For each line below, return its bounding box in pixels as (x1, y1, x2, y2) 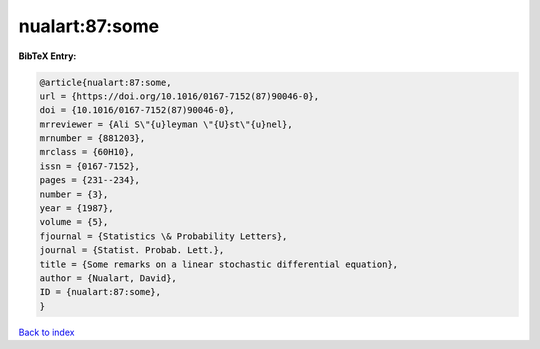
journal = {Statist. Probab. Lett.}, (39, 245, 225, 256)
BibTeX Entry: (18, 50, 77, 62)
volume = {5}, (39, 216, 109, 228)
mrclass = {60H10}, (39, 146, 135, 158)
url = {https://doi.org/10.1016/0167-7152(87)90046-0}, (39, 90, 320, 102)
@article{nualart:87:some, (39, 76, 172, 88)
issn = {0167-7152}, (39, 160, 140, 172)
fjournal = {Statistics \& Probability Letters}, (39, 230, 288, 242)
